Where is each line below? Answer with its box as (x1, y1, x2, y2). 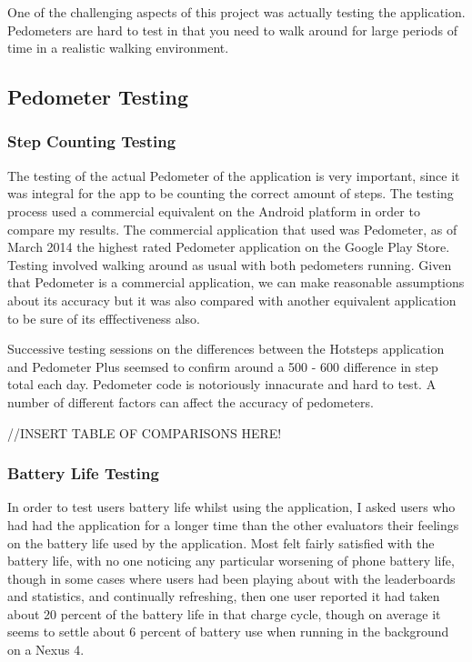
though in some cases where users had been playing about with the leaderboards (7, 568, 456, 587)
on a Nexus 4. (7, 640, 85, 659)
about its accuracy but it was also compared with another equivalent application (7, 290, 457, 309)
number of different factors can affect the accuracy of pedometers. (7, 392, 374, 411)
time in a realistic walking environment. (7, 38, 229, 57)
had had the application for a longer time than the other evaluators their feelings (7, 515, 459, 534)
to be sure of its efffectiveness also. (7, 308, 200, 327)
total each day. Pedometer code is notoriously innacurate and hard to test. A (7, 375, 437, 394)
